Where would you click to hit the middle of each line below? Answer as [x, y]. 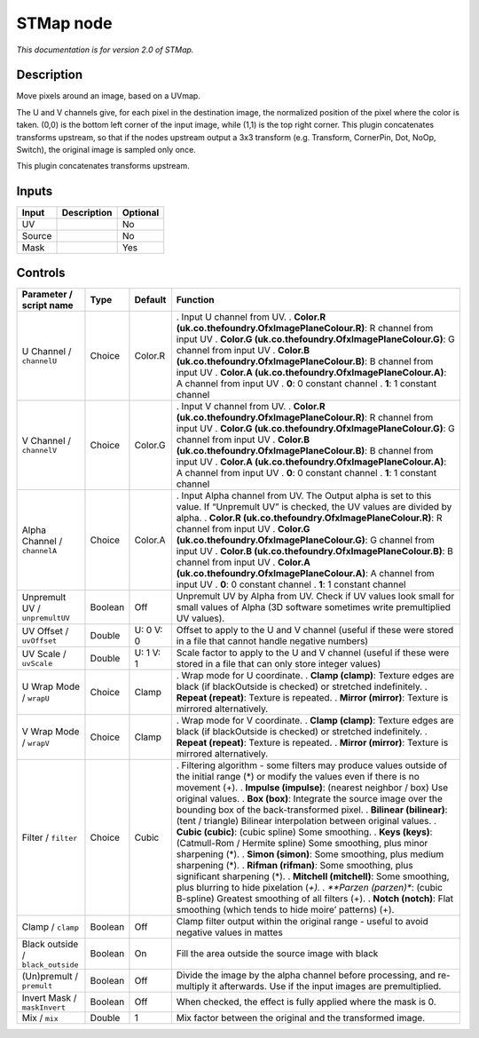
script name [48, 305]
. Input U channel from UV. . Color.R [251, 317]
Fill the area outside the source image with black [277, 954]
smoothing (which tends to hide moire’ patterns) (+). [285, 909]
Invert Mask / [49, 997]
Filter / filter [50, 837]
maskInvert [44, 1007]
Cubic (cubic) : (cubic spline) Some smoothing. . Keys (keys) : [304, 832]
